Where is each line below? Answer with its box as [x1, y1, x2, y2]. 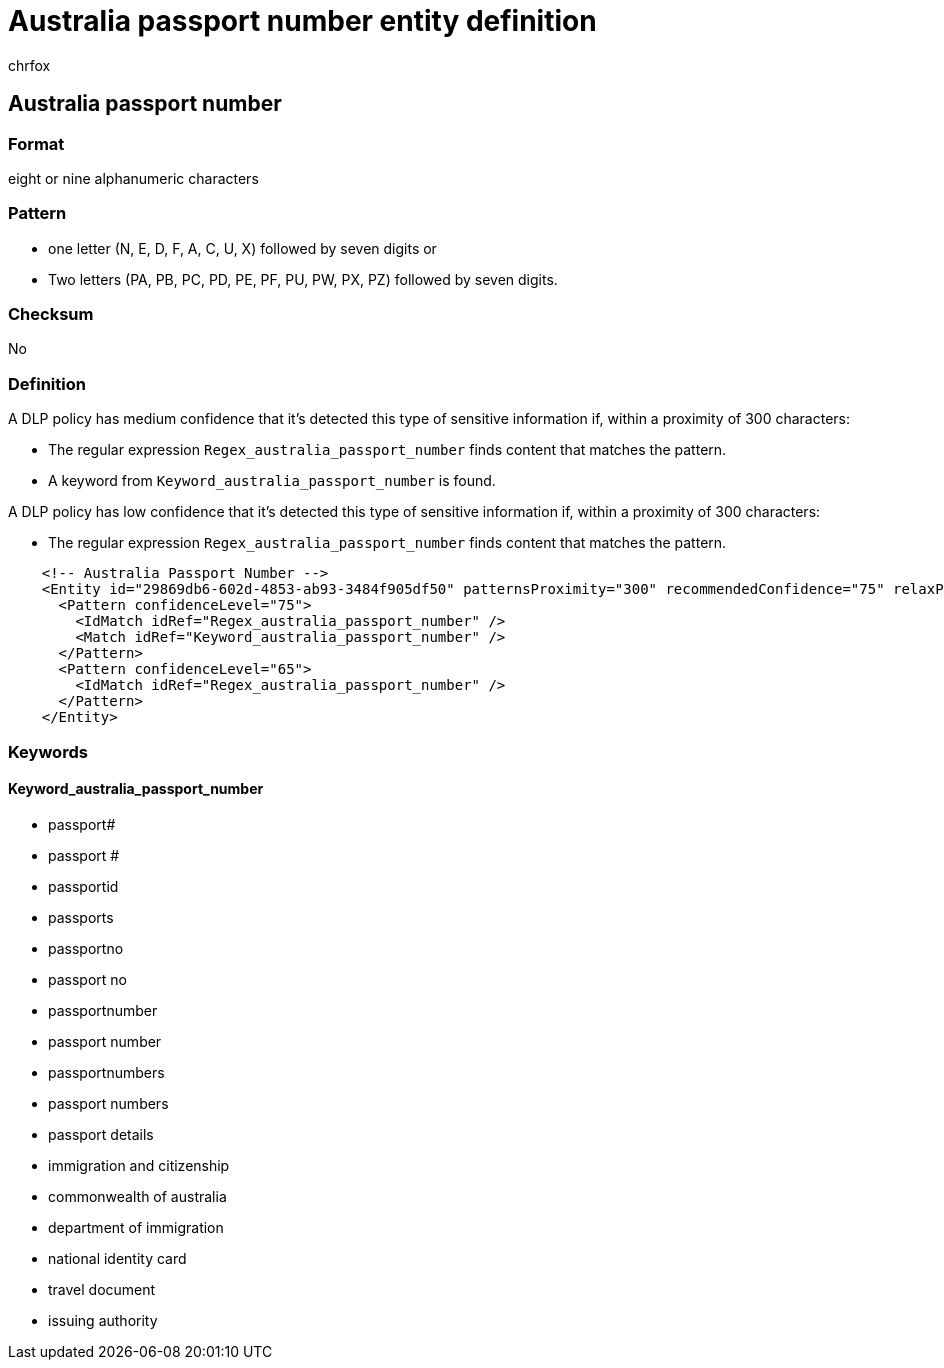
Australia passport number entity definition [8, 4, 597, 38]
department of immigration [48, 1218, 224, 1236]
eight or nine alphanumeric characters [8, 169, 259, 187]
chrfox [8, 56, 51, 74]
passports [48, 908, 114, 926]
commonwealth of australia [48, 1187, 227, 1205]
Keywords [8, 741, 88, 762]
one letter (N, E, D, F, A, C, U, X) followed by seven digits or [48, 239, 437, 257]
